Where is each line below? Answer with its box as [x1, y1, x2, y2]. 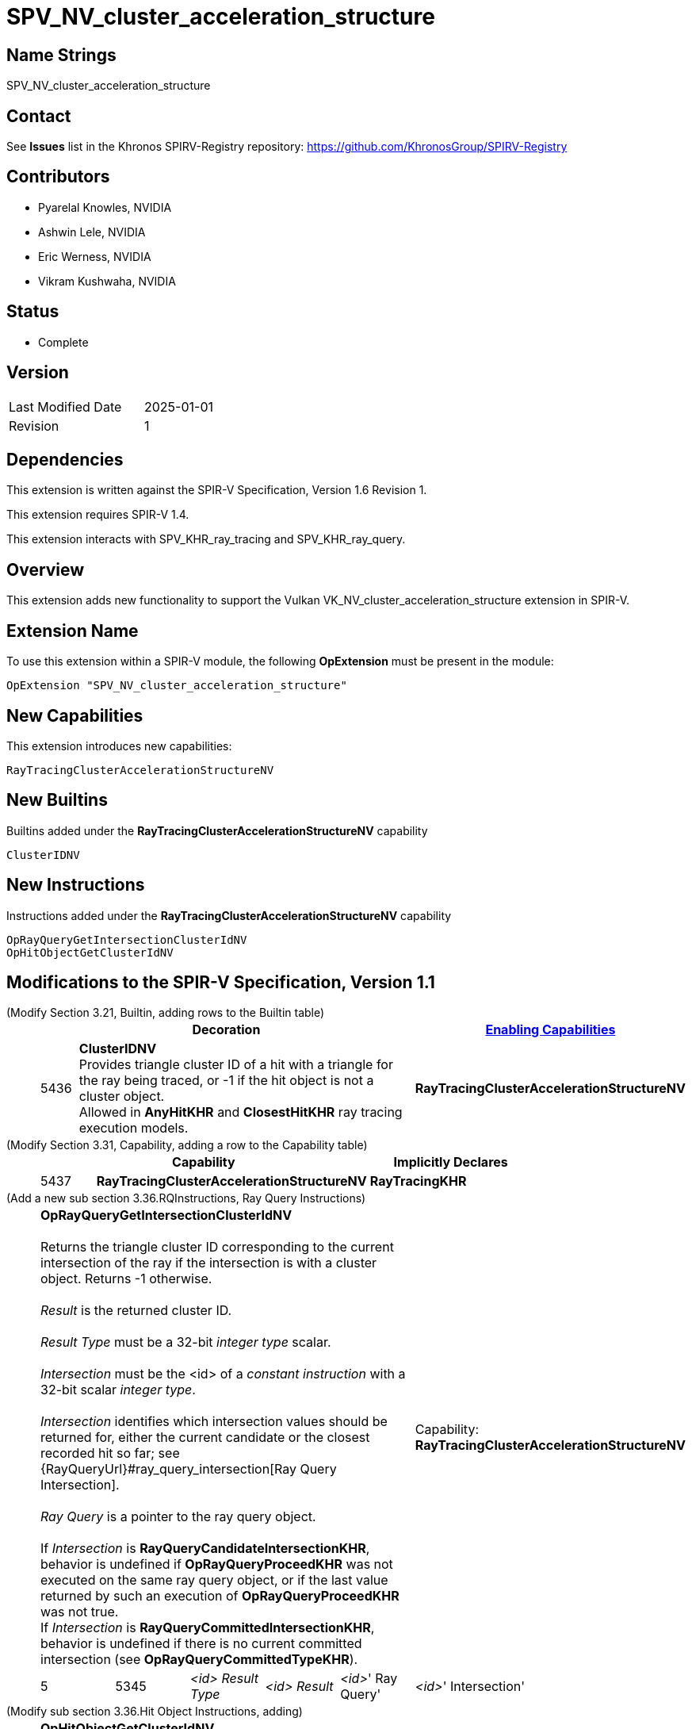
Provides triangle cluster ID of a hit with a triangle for [78, 1056, 393, 1073]
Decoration [192, 1022, 261, 1038]
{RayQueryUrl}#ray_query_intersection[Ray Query [40, 1461, 337, 1478]
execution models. [78, 1120, 189, 1137]
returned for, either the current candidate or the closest [40, 1429, 370, 1446]
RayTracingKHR [369, 1173, 467, 1190]
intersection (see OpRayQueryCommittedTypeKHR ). [40, 1651, 358, 1668]
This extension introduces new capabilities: [6, 738, 232, 753]
